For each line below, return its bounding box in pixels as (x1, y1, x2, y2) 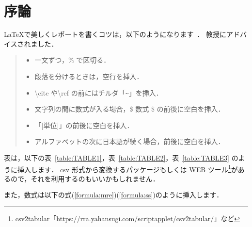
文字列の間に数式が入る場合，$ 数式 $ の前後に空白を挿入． (34, 104, 225, 114)
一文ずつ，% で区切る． (34, 55, 110, 65)
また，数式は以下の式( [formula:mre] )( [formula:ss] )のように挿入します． (4, 190, 223, 200)
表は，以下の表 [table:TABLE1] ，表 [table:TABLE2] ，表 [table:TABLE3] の (4, 152, 238, 162)
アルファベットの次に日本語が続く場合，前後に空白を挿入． (34, 136, 225, 146)
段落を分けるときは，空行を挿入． (34, 71, 143, 81)
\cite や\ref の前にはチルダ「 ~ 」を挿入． (34, 87, 163, 97)
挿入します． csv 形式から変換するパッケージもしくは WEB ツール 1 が (17, 162, 238, 174)
